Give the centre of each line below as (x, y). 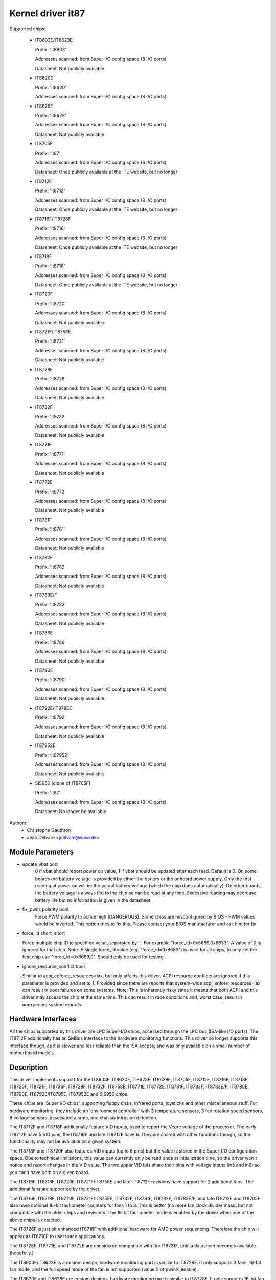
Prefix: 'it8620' (51, 87)
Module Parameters (41, 852)
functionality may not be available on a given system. (65, 1141)
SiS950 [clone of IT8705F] (63, 783)
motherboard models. (32, 1053)
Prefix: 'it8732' (51, 416)
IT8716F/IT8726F (53, 219)
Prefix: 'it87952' (52, 755)
